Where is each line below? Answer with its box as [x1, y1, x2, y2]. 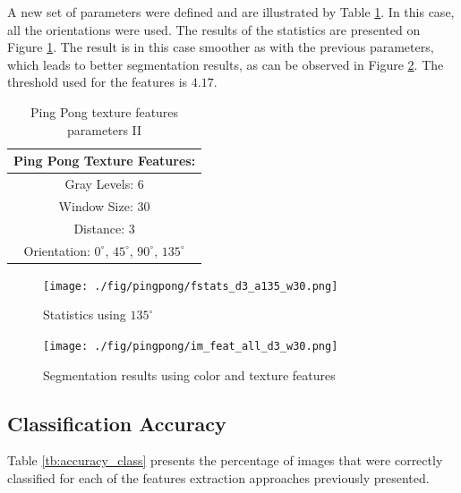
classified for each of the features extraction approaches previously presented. [7, 468, 430, 487]
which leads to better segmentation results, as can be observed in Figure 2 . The [7, 55, 444, 73]
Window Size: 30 [58, 196, 150, 215]
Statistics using [43, 305, 126, 324]
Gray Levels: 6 [64, 174, 144, 192]
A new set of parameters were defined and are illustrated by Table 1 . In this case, [7, 3, 455, 21]
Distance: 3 [73, 218, 135, 237]
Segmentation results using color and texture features [43, 365, 336, 384]
